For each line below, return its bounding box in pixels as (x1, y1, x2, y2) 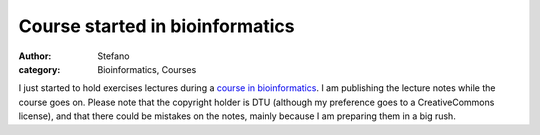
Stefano (97, 50, 130, 62)
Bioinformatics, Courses (97, 63, 197, 75)
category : (18, 63, 61, 75)
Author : (18, 50, 52, 62)
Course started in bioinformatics (18, 15, 295, 37)
